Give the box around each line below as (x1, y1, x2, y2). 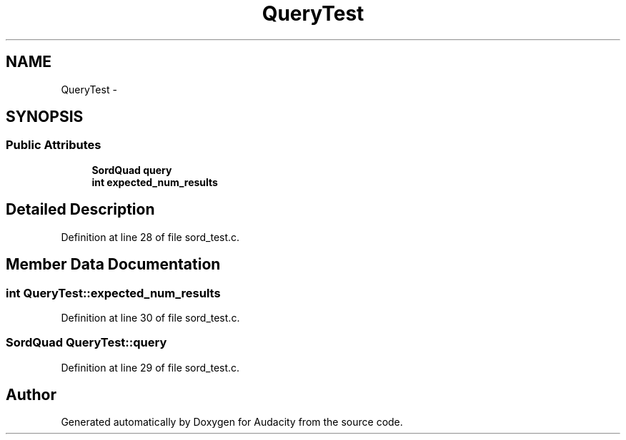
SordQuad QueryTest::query (6, 335, 167, 350)
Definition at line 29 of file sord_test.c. (61, 361, 240, 374)
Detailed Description (6, 200, 155, 219)
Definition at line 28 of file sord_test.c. (61, 230, 240, 243)
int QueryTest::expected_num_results (6, 285, 221, 300)
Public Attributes (6, 138, 101, 153)
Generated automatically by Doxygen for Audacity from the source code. (61, 416, 403, 429)
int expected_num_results (91, 175, 218, 188)
